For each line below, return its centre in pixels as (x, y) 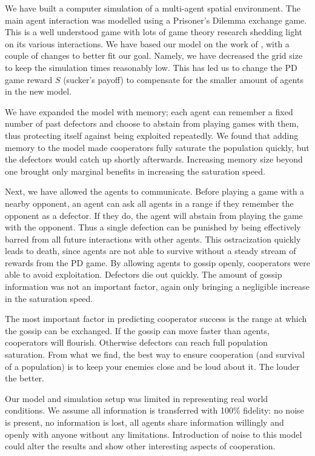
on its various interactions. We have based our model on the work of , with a (147, 43)
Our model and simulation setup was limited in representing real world (137, 398)
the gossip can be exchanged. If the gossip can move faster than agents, (137, 330)
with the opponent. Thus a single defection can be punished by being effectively (153, 227)
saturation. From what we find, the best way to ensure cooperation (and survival (155, 354)
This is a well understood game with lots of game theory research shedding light (154, 32)
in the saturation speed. (49, 298)
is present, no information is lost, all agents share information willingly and (144, 422)
